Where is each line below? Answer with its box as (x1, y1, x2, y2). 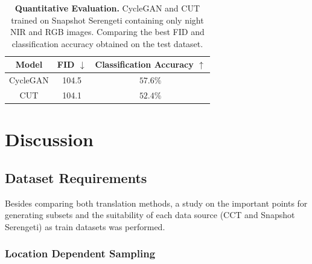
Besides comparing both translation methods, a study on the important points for (5, 196, 308, 209)
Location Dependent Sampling (5, 246, 156, 261)
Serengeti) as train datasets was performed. (5, 220, 165, 233)
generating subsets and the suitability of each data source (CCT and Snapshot (5, 208, 295, 221)
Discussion (5, 127, 94, 152)
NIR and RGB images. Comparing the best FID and (10, 25, 205, 38)
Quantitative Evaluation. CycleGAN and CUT (14, 2, 200, 14)
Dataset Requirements (5, 168, 147, 187)
